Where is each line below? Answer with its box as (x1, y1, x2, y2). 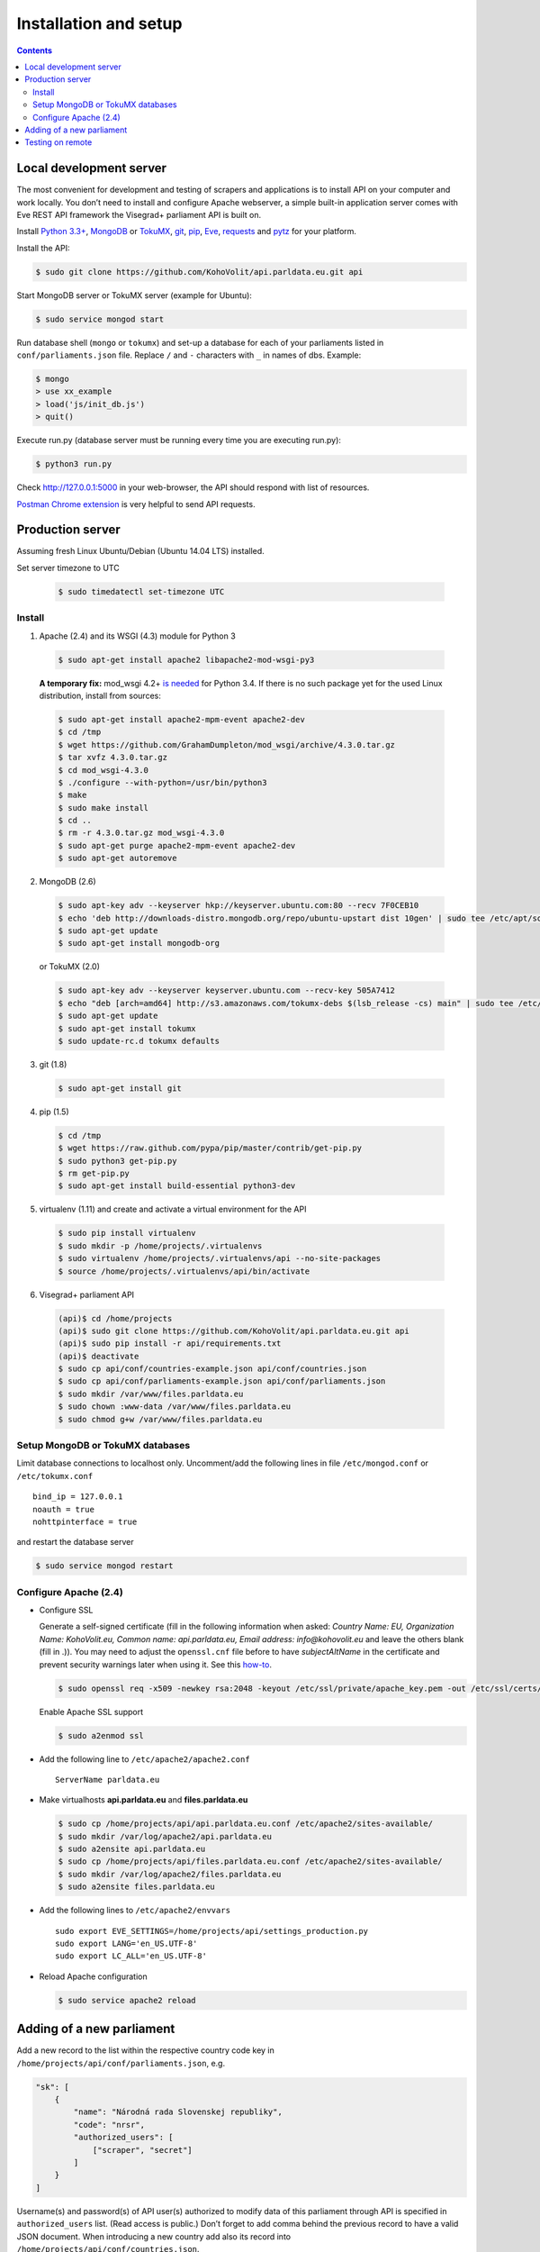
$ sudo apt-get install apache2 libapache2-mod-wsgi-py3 (58, 654, 315, 665)
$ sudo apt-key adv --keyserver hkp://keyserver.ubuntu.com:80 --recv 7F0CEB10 (58, 901, 419, 911)
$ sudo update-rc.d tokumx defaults (58, 1036, 220, 1046)
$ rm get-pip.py (58, 1168, 130, 1179)
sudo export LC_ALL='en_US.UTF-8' (55, 1951, 207, 1961)
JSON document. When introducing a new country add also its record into (16, 2230, 292, 2242)
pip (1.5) (39, 1106, 69, 1117)
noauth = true (32, 1504, 94, 1514)
